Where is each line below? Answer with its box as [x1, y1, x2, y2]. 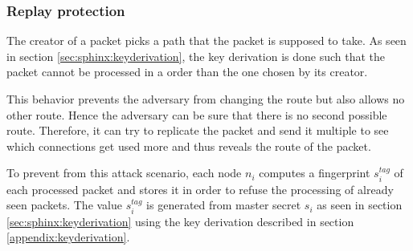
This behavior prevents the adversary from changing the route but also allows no [6, 91, 405, 107]
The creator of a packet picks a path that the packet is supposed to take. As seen [6, 32, 407, 49]
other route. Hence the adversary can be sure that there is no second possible [6, 106, 387, 123]
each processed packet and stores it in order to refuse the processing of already [6, 180, 394, 197]
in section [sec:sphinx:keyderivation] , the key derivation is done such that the [6, 47, 386, 64]
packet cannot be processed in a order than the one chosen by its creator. [6, 63, 368, 80]
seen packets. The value [6, 196, 123, 213]
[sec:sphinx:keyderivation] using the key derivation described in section [6, 213, 354, 229]
